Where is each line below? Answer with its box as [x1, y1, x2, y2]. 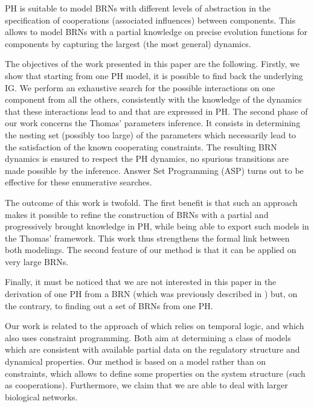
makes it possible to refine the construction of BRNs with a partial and [5, 208, 269, 220]
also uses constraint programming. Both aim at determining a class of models [5, 331, 291, 344]
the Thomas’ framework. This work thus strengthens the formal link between [5, 231, 290, 244]
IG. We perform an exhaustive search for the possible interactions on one [5, 81, 275, 94]
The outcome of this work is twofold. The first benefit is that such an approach [5, 196, 298, 208]
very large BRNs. [5, 255, 69, 268]
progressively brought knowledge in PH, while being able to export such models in [5, 220, 309, 232]
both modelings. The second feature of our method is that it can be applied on [5, 243, 296, 256]
